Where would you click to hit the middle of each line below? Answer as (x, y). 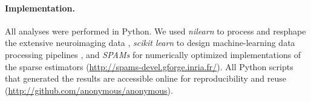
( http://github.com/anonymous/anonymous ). (89, 90)
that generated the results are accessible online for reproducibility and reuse (146, 78)
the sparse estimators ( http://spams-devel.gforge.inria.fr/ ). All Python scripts (149, 66)
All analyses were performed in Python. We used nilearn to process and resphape (155, 31)
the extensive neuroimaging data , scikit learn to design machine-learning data (150, 43)
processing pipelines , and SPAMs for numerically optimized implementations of (153, 54)
